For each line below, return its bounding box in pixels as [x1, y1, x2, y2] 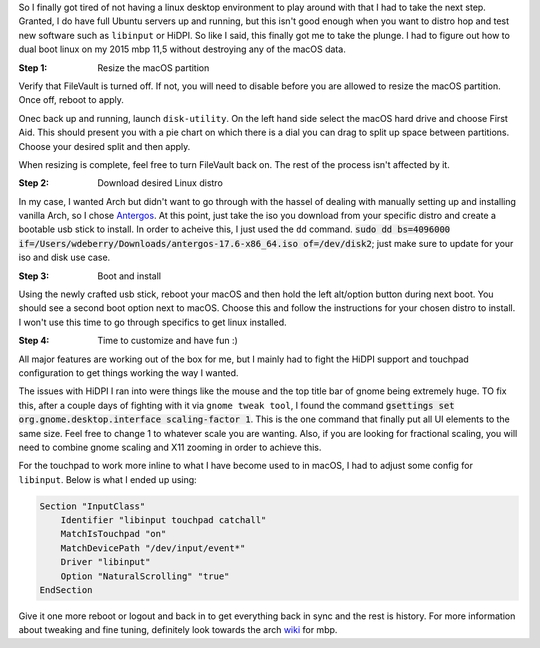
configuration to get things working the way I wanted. [18, 366, 239, 379]
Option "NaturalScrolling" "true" [60, 570, 230, 582]
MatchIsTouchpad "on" [60, 528, 167, 540]
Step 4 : [18, 335, 50, 347]
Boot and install [97, 270, 162, 282]
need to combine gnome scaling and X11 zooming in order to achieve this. [18, 441, 322, 453]
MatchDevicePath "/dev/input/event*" [60, 542, 246, 554]
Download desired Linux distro [97, 177, 224, 189]
